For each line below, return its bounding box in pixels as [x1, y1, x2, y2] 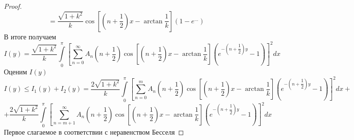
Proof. [4, 1, 22, 11]
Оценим [4, 66, 27, 76]
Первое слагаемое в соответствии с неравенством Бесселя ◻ [4, 126, 184, 137]
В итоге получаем [4, 31, 56, 41]
